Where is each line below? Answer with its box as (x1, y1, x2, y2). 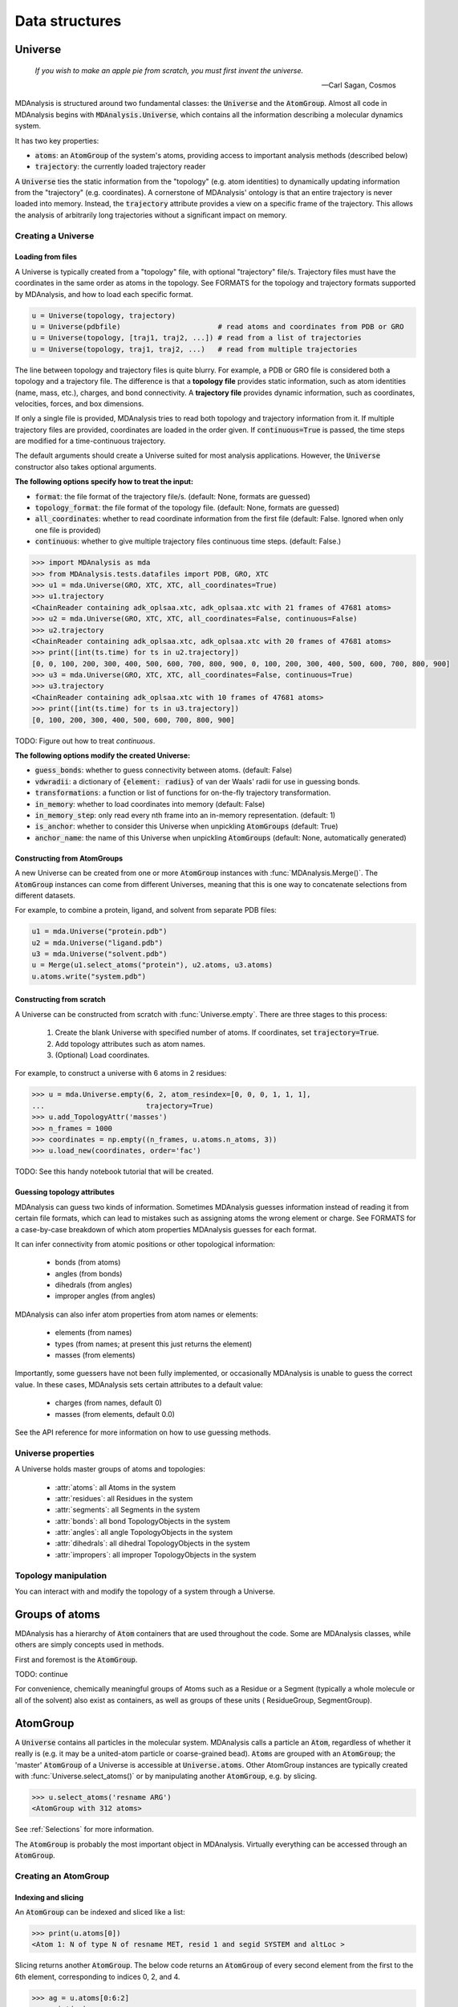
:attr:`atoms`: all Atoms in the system (55, 1482, 176, 1492)
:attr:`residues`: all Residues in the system (55, 1493, 193, 1503)
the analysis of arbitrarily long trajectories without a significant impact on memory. (14, 210, 288, 220)
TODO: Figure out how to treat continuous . (14, 735, 156, 746)
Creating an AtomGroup (14, 1871, 110, 1882)
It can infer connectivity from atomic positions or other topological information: (14, 1239, 276, 1248)
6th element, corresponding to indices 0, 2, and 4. (14, 1972, 180, 1981)
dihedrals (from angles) (55, 1280, 132, 1290)
